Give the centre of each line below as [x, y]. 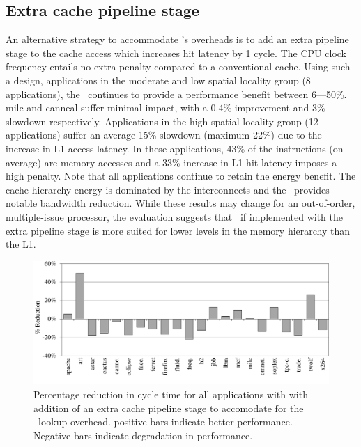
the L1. [21, 244]
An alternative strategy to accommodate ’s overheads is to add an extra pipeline [177, 39]
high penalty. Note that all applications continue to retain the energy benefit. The [181, 176]
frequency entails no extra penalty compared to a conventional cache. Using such [178, 66]
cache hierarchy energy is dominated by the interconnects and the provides [168, 189]
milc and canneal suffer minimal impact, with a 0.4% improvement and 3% [166, 108]
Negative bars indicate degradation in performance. [143, 435]
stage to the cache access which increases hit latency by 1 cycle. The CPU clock [176, 53]
